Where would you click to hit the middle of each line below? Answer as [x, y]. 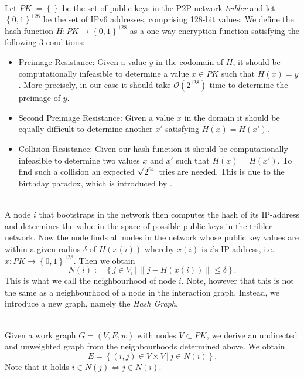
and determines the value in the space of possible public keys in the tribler [139, 225]
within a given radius [43, 248]
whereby [159, 248]
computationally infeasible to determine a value [104, 73]
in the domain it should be [232, 117]
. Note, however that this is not [238, 281]
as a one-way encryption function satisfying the [214, 30]
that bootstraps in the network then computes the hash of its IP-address [169, 214]
